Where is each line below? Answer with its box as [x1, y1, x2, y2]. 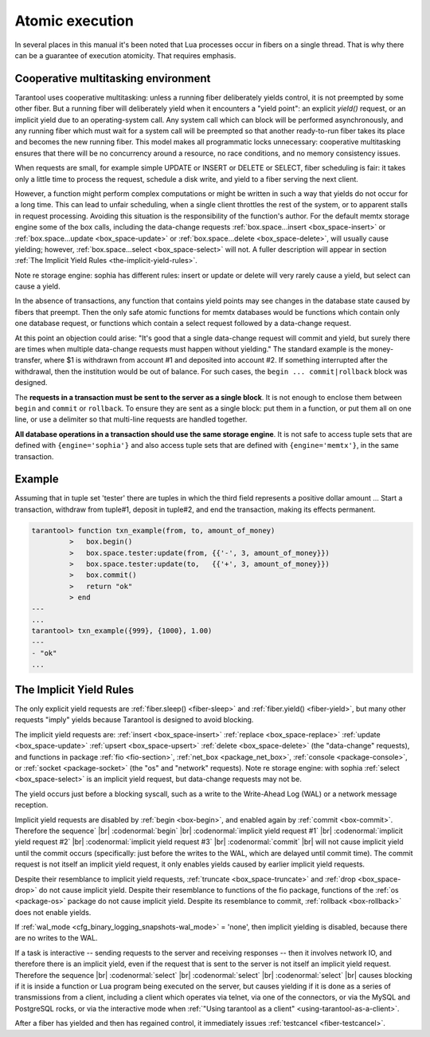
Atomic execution [14, 12, 135, 29]
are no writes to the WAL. [14, 933, 99, 943]
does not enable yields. [14, 907, 92, 917]
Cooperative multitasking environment [14, 72, 211, 85]
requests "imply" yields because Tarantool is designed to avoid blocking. [14, 715, 254, 725]
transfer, [14, 355, 43, 365]
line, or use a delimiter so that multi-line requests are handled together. [14, 414, 248, 424]
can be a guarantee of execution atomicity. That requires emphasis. [14, 50, 236, 60]
